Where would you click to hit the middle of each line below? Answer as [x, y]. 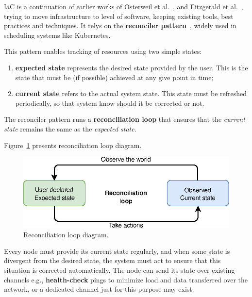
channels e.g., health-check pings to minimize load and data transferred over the [126, 279]
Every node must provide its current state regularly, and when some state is [117, 251]
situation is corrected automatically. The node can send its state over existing [119, 270]
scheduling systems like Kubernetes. [57, 35]
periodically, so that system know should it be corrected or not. [110, 103]
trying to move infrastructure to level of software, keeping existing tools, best [119, 16]
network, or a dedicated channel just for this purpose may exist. [99, 289]
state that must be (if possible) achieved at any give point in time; [114, 77]
